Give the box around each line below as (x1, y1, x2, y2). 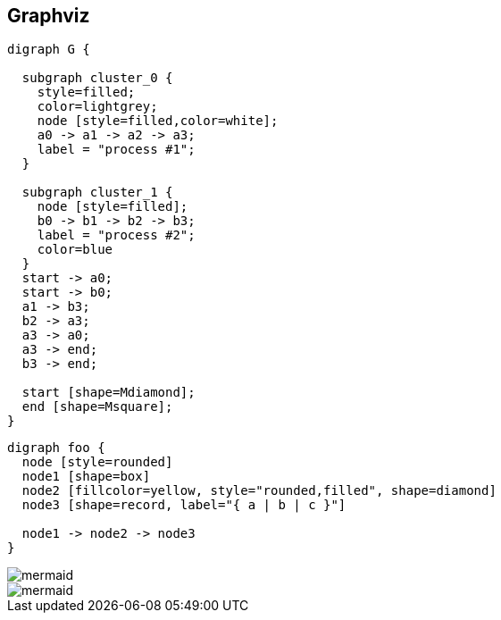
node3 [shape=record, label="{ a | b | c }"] (21, 498, 347, 513)
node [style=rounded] (21, 455, 173, 470)
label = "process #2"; (37, 228, 196, 243)
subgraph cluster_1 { (21, 185, 173, 200)
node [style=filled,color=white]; (37, 113, 279, 129)
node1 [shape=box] (21, 469, 151, 484)
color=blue (37, 242, 113, 257)
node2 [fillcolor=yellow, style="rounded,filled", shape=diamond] (21, 483, 497, 499)
